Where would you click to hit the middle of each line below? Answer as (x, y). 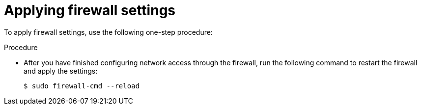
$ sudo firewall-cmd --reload (82, 86)
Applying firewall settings (90, 10)
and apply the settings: (61, 71)
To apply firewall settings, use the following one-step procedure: (108, 32)
